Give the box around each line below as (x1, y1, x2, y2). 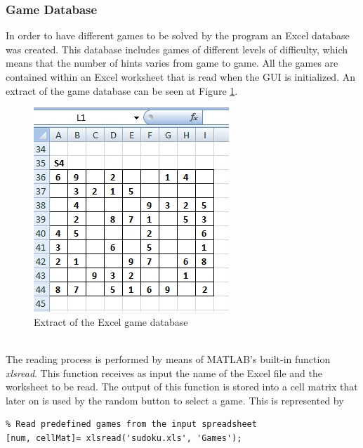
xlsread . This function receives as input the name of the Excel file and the (6, 365, 322, 380)
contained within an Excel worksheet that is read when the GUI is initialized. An (6, 70, 355, 84)
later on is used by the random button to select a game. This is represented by (6, 393, 344, 407)
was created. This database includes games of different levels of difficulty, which (6, 41, 348, 56)
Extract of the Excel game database (34, 314, 188, 329)
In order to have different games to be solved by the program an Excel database (6, 28, 350, 43)
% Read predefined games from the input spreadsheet (6, 419, 257, 430)
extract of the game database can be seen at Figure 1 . (6, 83, 238, 98)
